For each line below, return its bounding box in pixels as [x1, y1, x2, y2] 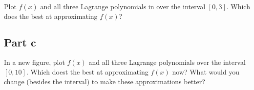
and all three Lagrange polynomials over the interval [88, 57, 246, 67]
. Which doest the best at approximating [26, 66, 148, 76]
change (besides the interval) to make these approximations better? [4, 76, 205, 86]
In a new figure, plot [4, 57, 65, 67]
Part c [4, 34, 36, 49]
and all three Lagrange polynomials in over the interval [40, 1, 206, 11]
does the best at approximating [4, 11, 98, 21]
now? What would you [172, 66, 240, 76]
